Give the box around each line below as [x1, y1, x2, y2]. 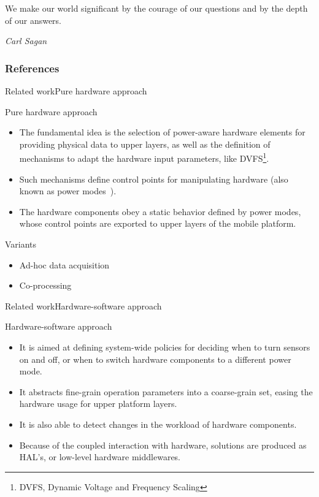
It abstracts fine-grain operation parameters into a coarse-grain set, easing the [19, 385, 313, 398]
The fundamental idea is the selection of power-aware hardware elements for [19, 126, 306, 138]
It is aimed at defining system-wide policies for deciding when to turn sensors [19, 340, 310, 353]
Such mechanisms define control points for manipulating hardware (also [19, 172, 288, 185]
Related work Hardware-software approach [5, 299, 162, 312]
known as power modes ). [19, 184, 117, 197]
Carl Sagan [5, 34, 47, 47]
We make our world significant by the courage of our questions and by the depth [5, 2, 308, 14]
